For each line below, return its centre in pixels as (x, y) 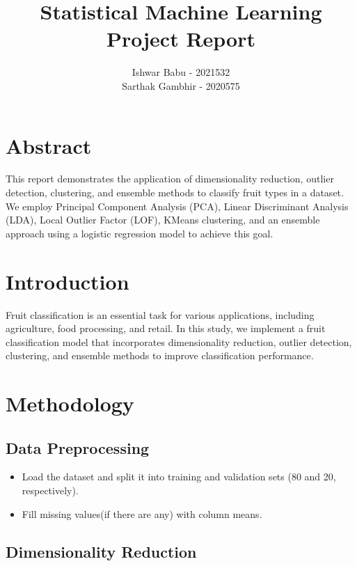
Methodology (70, 403)
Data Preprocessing (78, 447)
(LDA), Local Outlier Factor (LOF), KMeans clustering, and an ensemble (163, 220)
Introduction (68, 281)
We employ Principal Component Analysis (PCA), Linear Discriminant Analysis (177, 206)
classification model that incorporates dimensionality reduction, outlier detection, (179, 341)
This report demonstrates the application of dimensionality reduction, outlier (170, 179)
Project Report (181, 39)
